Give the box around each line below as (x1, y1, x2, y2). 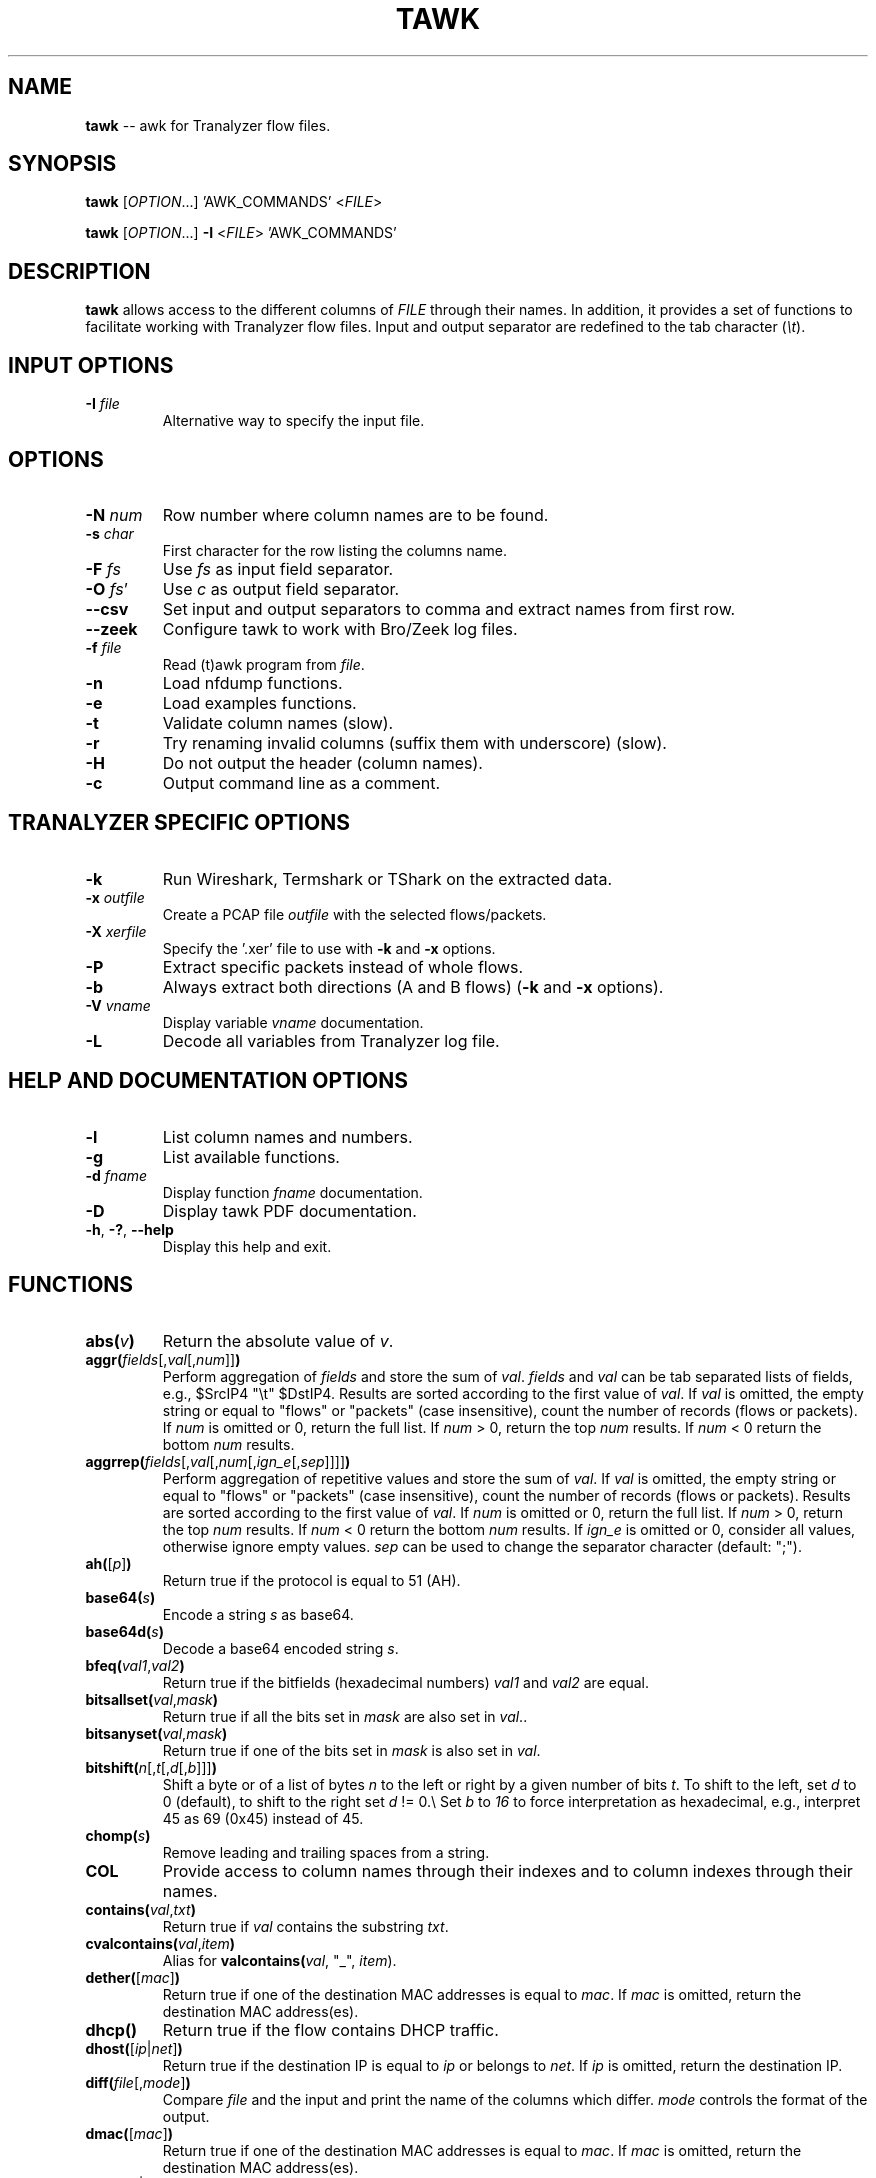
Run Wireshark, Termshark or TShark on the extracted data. (162, 868, 612, 889)
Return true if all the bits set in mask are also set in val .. (162, 1707, 528, 1725)
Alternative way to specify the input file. (162, 412, 425, 430)
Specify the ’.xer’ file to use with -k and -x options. (162, 939, 496, 957)
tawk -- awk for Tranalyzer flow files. (85, 116, 331, 134)
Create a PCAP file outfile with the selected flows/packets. (162, 905, 547, 923)
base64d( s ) (85, 1622, 164, 1640)
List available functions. (162, 1146, 340, 1167)
